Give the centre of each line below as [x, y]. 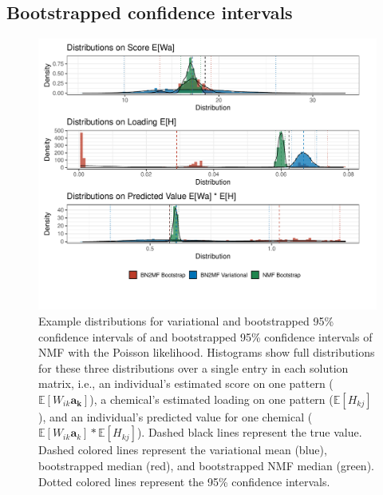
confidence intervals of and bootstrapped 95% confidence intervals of [205, 336]
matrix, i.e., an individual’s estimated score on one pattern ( [186, 383]
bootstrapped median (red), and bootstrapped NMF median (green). [206, 466]
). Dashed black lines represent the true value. [249, 432]
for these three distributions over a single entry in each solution [193, 367]
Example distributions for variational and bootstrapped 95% [186, 320]
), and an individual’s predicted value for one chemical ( [176, 416]
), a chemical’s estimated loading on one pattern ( [211, 399]
